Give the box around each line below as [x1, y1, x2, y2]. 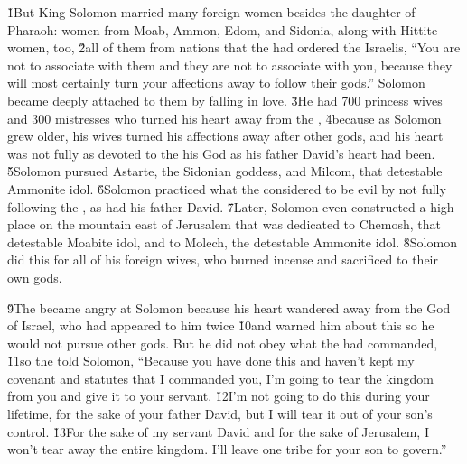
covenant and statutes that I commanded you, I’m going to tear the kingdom [7, 368, 434, 387]
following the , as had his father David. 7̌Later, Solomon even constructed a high [7, 197, 454, 216]
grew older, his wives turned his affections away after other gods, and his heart [7, 126, 444, 145]
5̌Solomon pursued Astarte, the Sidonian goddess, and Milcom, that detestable [7, 162, 443, 181]
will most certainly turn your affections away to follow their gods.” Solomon [7, 73, 425, 92]
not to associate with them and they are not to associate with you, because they [7, 55, 453, 74]
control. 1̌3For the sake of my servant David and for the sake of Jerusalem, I [7, 422, 429, 441]
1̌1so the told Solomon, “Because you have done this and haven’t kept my [7, 351, 415, 370]
